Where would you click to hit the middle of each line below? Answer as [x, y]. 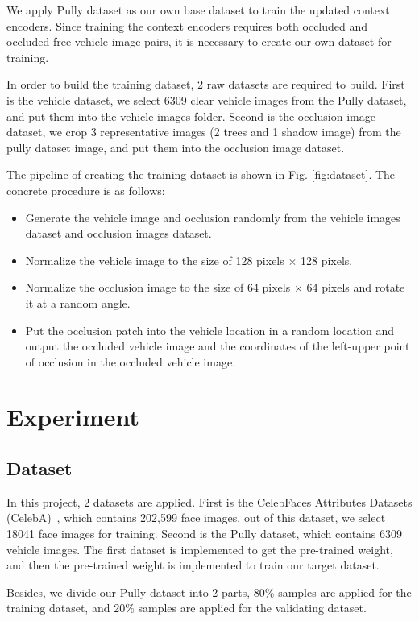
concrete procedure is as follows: [86, 190]
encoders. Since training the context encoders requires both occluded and [187, 25]
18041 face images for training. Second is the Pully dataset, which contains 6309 [204, 534]
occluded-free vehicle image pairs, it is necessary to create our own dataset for [199, 41]
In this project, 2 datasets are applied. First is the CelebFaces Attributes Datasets [209, 501]
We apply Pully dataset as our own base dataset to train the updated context [198, 10]
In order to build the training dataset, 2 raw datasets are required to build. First [206, 84]
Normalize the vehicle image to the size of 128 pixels [155, 260]
